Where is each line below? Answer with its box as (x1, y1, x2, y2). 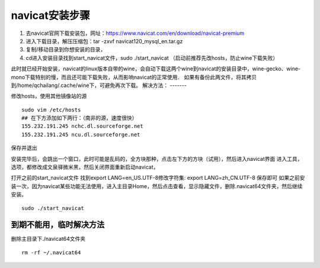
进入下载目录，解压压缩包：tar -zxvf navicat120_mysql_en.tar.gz (25, 37, 183, 44)
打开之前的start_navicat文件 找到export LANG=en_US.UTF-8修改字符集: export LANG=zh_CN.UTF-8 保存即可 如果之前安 (11, 175, 305, 182)
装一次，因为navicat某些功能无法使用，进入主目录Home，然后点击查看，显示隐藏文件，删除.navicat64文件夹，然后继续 (11, 182, 303, 189)
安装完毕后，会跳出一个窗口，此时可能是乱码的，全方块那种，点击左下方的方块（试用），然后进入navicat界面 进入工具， (11, 155, 303, 162)
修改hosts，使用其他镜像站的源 (11, 92, 87, 100)
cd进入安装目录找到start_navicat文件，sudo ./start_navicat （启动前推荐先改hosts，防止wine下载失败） (25, 54, 279, 62)
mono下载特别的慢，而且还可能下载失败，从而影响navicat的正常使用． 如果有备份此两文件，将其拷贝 (11, 73, 257, 80)
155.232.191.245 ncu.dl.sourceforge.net (21, 131, 140, 138)
